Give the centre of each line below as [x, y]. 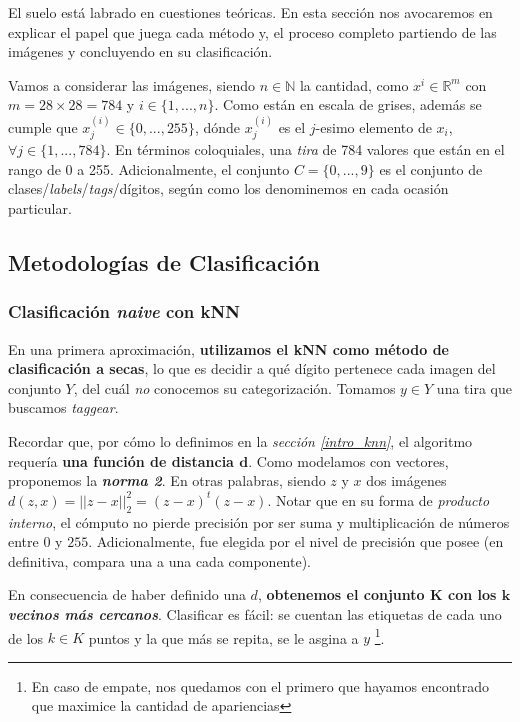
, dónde [217, 126]
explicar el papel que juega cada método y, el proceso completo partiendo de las [252, 31]
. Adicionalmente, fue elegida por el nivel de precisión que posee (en [296, 541]
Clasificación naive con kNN [124, 311]
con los [472, 594]
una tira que [474, 387]
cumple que [43, 126]
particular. [40, 207]
